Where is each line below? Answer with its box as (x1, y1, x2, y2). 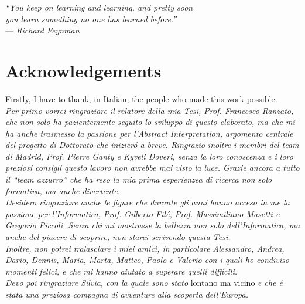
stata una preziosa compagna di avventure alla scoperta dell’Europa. (5, 288, 248, 300)
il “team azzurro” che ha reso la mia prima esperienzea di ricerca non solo (5, 173, 272, 185)
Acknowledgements (5, 58, 162, 82)
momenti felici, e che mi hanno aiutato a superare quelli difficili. (5, 265, 238, 277)
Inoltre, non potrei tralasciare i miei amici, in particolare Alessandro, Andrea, (5, 242, 285, 254)
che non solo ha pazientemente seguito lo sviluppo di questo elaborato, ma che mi (5, 116, 295, 128)
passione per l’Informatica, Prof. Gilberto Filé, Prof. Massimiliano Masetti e (5, 207, 280, 219)
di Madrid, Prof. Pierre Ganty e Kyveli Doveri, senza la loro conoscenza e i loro (5, 150, 293, 162)
